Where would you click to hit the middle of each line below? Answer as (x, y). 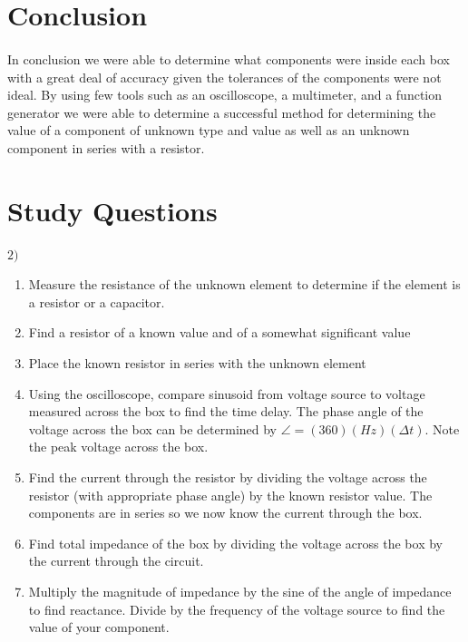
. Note (442, 428)
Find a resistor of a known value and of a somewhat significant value (219, 332)
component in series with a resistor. (106, 147)
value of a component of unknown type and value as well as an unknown (209, 130)
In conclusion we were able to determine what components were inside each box (229, 58)
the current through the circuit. (116, 561)
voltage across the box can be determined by (153, 428)
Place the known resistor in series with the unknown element (197, 363)
